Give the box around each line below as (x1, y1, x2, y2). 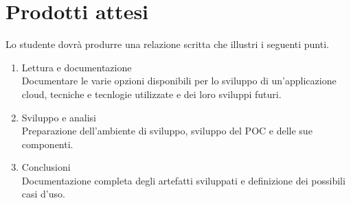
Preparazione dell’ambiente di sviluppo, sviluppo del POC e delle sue (21, 123, 313, 138)
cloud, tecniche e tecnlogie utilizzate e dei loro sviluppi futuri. (21, 86, 282, 101)
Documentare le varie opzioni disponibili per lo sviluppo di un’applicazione (21, 73, 337, 88)
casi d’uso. (21, 187, 65, 201)
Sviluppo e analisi (21, 110, 97, 124)
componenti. (21, 136, 73, 151)
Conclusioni (21, 160, 71, 174)
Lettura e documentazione (21, 60, 132, 74)
